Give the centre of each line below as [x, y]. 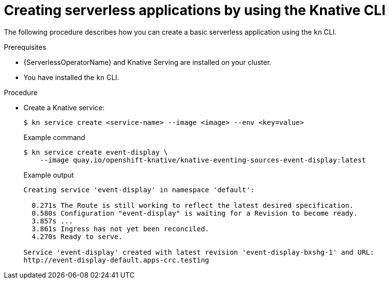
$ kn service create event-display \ [96, 152]
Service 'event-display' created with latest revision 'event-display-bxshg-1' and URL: [199, 252]
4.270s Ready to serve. [77, 236]
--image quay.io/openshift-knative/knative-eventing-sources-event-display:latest [203, 160]
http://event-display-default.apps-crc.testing [116, 260]
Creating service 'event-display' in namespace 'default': [139, 190]
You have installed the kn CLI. [71, 77]
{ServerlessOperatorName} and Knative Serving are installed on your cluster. [148, 62]
